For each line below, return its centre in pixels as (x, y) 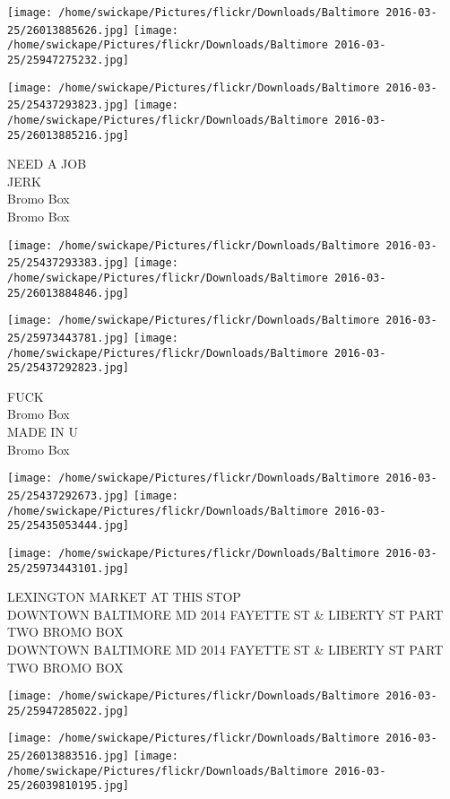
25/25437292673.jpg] (69, 495)
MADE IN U (43, 432)
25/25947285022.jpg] (69, 711)
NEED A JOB (47, 164)
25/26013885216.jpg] (69, 135)
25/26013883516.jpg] (69, 756)
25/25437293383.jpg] (69, 263)
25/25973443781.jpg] (69, 338)
